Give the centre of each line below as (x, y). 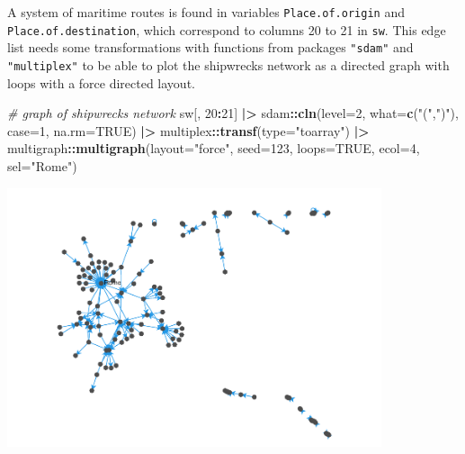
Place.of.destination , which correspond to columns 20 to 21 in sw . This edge (227, 29)
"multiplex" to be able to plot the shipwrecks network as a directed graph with (228, 64)
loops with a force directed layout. (101, 82)
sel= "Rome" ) (42, 166)
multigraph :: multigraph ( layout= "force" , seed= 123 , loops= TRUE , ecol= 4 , (214, 148)
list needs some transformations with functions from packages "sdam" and (210, 47)
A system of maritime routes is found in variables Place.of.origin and (206, 12)
